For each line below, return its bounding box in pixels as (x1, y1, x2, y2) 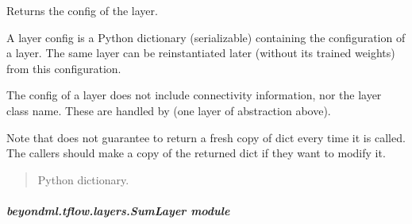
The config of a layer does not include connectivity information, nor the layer (6, 87, 382, 103)
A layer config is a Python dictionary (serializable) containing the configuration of (6, 29, 406, 45)
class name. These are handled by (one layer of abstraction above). (6, 102, 331, 118)
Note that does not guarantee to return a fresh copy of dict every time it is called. (6, 129, 406, 145)
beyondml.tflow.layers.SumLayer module (6, 202, 230, 218)
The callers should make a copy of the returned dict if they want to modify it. (6, 145, 386, 161)
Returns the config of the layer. (6, 2, 158, 18)
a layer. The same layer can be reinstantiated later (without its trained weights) (6, 44, 395, 61)
